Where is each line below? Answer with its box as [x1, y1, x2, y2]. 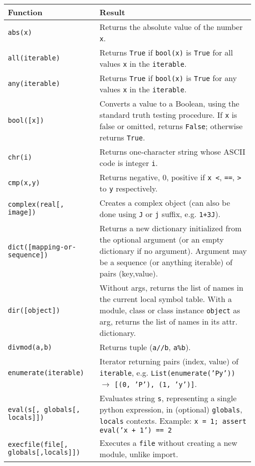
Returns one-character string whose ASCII [100, 146, 246, 157]
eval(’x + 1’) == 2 [100, 426, 172, 434]
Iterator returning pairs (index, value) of [100, 356, 239, 367]
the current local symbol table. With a [100, 293, 232, 304]
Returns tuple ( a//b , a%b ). [100, 341, 191, 353]
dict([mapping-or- [8, 243, 76, 251]
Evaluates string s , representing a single [100, 392, 237, 404]
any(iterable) [8, 80, 60, 87]
